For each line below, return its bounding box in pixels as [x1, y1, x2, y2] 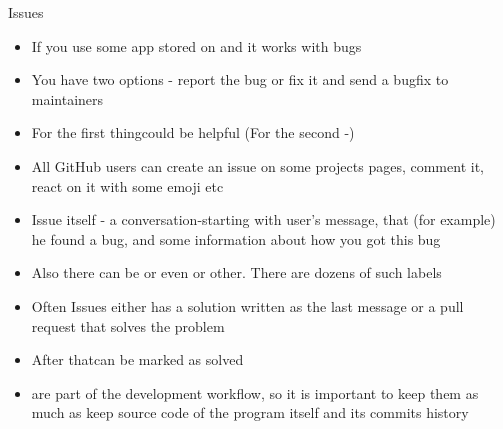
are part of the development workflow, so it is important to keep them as [31, 382, 479, 403]
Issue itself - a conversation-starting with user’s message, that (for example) [31, 209, 496, 230]
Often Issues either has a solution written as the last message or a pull [31, 295, 464, 316]
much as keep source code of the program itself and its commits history [31, 402, 469, 423]
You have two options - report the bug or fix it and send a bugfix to [31, 69, 449, 90]
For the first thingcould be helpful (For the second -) [31, 122, 355, 143]
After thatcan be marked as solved [31, 349, 244, 370]
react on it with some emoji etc [31, 175, 224, 196]
